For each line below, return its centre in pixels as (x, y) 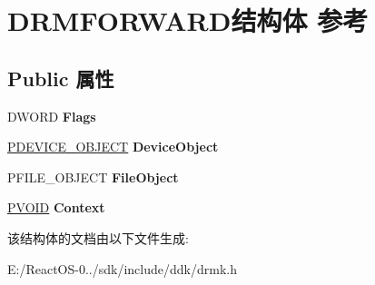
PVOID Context (56, 207)
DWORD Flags (52, 116)
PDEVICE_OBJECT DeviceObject (113, 147)
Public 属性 (61, 78)
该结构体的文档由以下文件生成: (98, 237)
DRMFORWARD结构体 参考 (188, 20)
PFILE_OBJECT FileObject (93, 177)
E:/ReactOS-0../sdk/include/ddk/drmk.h (122, 268)
